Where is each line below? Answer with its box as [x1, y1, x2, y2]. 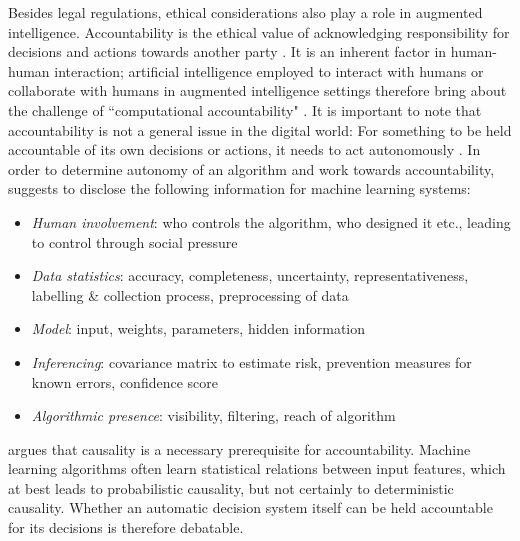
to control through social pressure [31, 231, 238, 252]
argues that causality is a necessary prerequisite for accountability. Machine [8, 438, 471, 459]
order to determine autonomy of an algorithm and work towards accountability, [8, 158, 495, 179]
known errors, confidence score [31, 371, 218, 392]
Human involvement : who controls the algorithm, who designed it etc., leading [31, 211, 511, 232]
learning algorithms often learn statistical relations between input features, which [8, 458, 506, 479]
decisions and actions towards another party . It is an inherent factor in [8, 41, 447, 62]
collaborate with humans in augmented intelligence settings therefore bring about [8, 80, 507, 101]
